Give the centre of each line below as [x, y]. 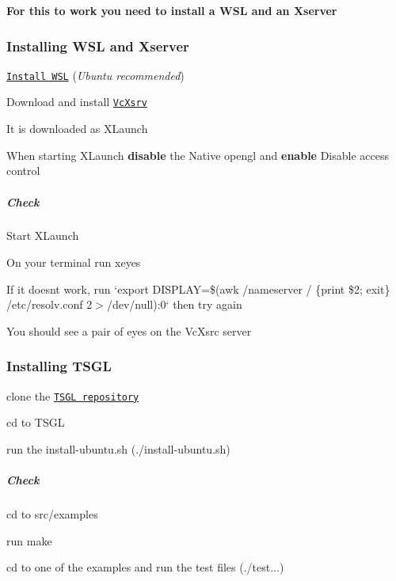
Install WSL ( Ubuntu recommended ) [95, 75]
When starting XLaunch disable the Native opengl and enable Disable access [198, 155]
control [23, 171]
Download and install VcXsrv [77, 102]
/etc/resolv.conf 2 [49, 304]
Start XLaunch [43, 235]
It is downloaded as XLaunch [77, 129]
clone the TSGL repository [73, 395]
